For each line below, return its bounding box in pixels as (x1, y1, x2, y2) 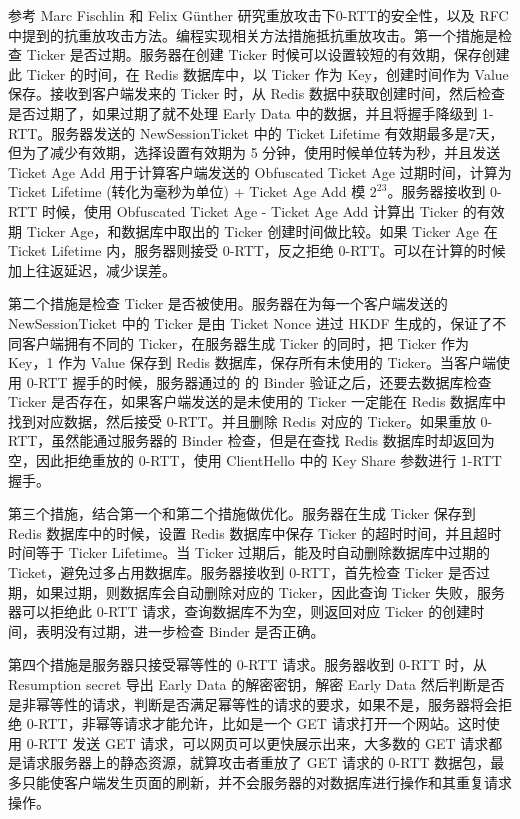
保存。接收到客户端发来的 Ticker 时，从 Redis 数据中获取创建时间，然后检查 (8, 83, 505, 104)
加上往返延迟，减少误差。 (8, 259, 176, 280)
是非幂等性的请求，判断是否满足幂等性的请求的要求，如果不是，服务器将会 (8, 693, 498, 714)
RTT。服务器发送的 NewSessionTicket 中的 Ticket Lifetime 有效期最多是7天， (8, 122, 504, 143)
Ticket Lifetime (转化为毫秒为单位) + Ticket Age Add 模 (8, 181, 366, 202)
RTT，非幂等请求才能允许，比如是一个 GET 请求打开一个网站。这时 (38, 713, 486, 734)
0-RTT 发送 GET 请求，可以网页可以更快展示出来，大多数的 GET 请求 (26, 732, 489, 753)
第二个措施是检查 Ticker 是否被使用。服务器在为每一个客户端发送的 (8, 293, 448, 314)
